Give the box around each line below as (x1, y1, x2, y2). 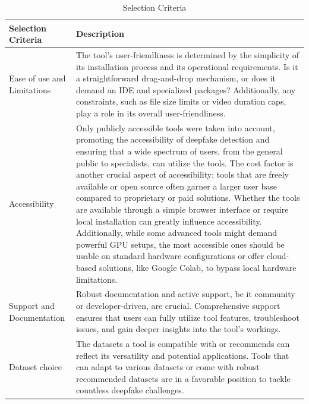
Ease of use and (9, 72, 66, 84)
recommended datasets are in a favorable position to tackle (75, 372, 291, 384)
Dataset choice (9, 361, 62, 373)
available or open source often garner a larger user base (75, 179, 277, 192)
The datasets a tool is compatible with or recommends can (75, 337, 290, 350)
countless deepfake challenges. (75, 384, 184, 396)
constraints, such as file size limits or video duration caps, (75, 95, 286, 108)
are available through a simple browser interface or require (75, 203, 289, 215)
